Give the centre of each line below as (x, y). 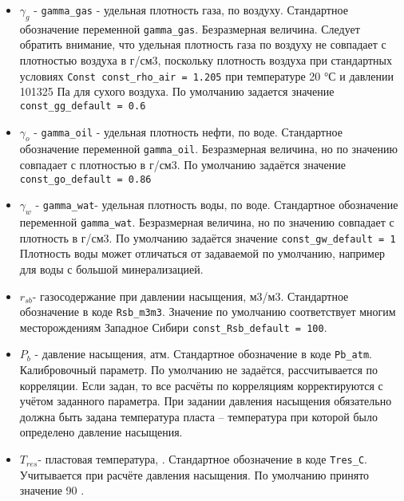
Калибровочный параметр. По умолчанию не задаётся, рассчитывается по (199, 370)
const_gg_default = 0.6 (83, 106)
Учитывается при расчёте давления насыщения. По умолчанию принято (194, 474)
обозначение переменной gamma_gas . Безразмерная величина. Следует (190, 28)
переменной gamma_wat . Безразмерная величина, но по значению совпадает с (207, 222)
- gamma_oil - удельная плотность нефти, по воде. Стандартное (188, 131)
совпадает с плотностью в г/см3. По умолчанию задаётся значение (182, 164)
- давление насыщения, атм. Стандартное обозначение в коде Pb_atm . (203, 354)
